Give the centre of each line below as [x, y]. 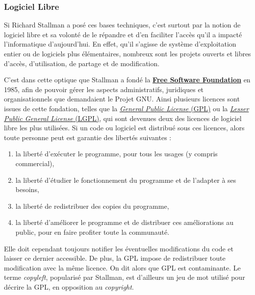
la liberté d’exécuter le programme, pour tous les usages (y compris [116, 154]
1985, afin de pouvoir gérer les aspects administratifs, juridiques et [104, 89]
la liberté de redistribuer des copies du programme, [92, 206]
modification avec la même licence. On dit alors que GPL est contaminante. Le [122, 267]
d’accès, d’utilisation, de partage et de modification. [82, 63]
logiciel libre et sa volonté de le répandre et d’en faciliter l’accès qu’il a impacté [123, 34]
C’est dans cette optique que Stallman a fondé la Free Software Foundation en [127, 80]
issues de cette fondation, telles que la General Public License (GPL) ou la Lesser [127, 108]
